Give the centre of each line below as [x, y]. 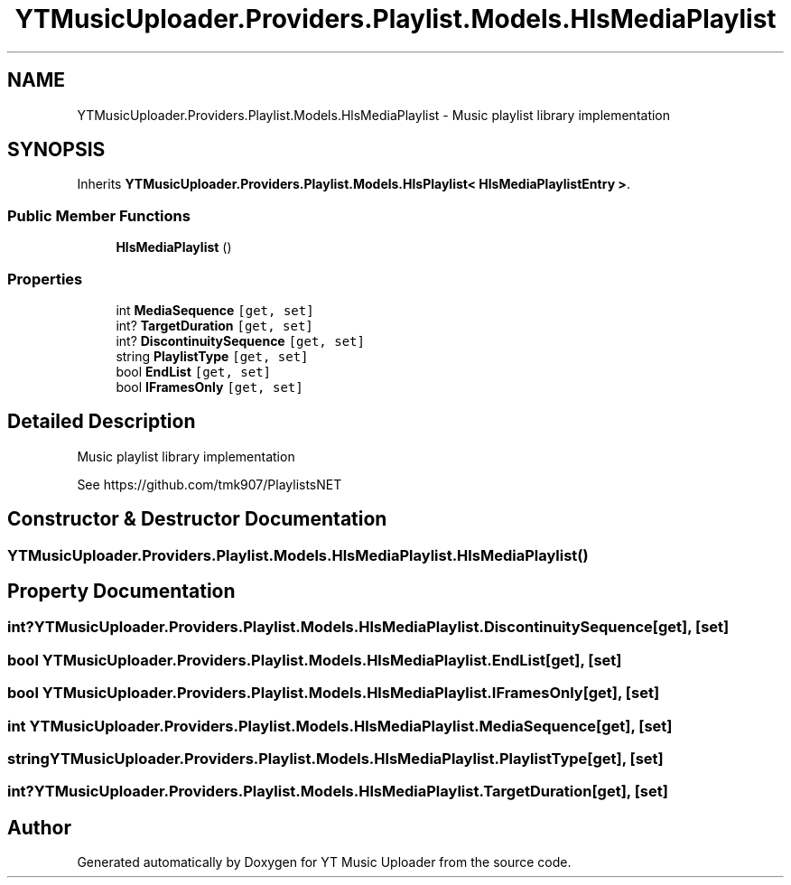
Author [39, 827]
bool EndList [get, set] [194, 371]
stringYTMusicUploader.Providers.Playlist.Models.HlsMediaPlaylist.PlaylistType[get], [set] [335, 758]
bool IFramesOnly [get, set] [209, 387]
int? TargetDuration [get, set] [214, 325]
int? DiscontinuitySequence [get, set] [240, 340]
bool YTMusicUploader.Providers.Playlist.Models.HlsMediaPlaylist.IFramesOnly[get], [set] [334, 693]
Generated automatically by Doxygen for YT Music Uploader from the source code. [324, 862]
